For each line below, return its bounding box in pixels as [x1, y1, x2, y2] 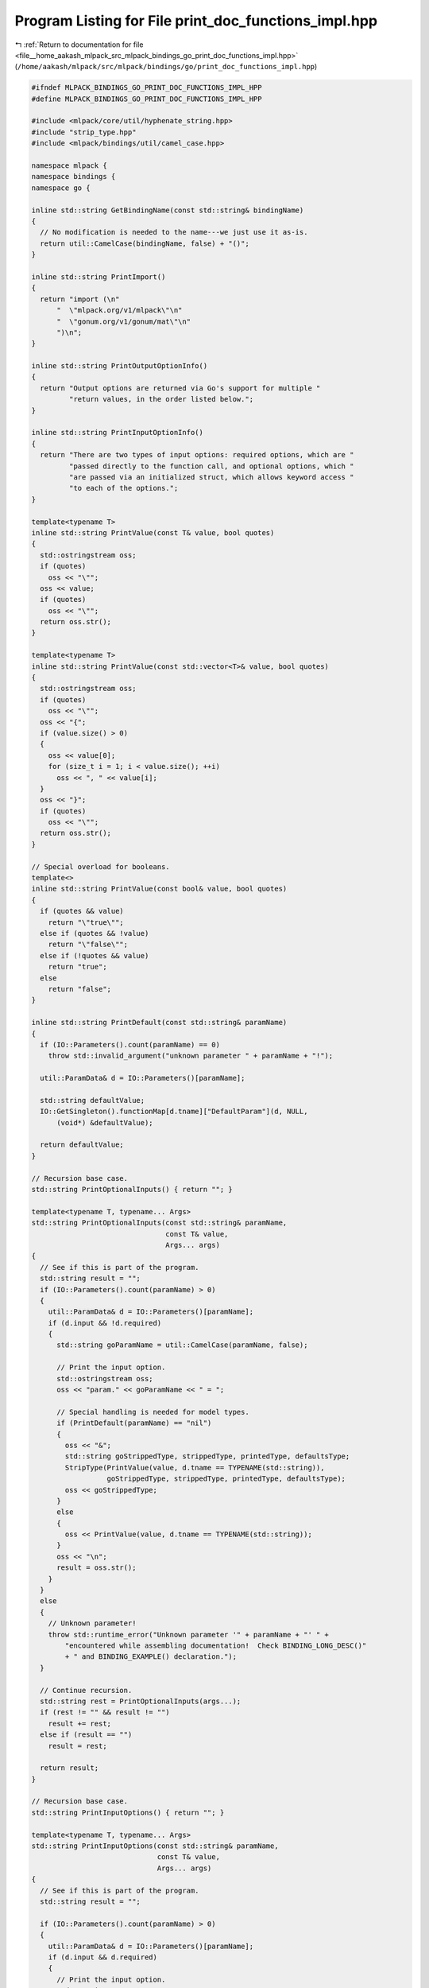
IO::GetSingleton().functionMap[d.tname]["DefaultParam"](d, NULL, [40, 1107, 308, 1116]
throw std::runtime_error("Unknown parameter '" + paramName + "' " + [48, 1630, 330, 1639]
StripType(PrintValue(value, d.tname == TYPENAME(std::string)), [64, 1463, 325, 1472]
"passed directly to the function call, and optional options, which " [68, 461, 354, 471]
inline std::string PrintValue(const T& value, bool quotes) [31, 528, 275, 537]
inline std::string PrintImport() [31, 272, 166, 282]
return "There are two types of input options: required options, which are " [40, 450, 354, 460]
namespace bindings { [31, 172, 116, 181]
